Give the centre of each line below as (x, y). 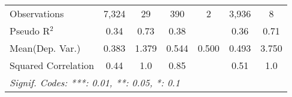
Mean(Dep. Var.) (45, 48)
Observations (37, 13)
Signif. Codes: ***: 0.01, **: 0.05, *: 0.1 (95, 82)
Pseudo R (30, 31)
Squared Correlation (52, 65)
